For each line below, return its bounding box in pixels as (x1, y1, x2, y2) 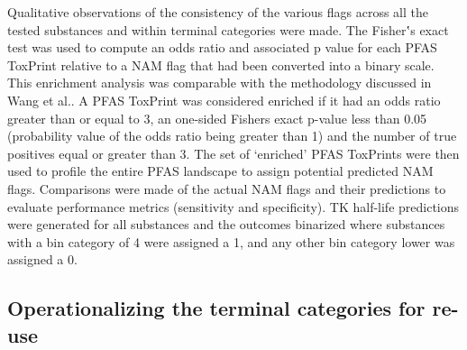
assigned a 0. (7, 250, 78, 269)
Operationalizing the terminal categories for (7, 294, 426, 322)
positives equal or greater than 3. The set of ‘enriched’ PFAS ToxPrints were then (7, 143, 460, 162)
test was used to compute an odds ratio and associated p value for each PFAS (7, 38, 437, 57)
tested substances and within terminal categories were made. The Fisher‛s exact (7, 20, 449, 39)
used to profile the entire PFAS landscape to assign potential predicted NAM (7, 161, 434, 180)
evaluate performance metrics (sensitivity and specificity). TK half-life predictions (7, 197, 460, 216)
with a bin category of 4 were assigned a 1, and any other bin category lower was (7, 232, 455, 251)
